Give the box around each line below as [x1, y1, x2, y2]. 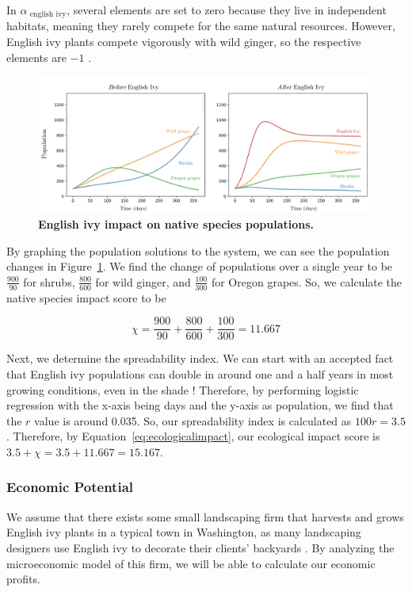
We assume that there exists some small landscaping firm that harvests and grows [6, 508, 404, 525]
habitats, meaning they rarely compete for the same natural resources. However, [6, 17, 395, 34]
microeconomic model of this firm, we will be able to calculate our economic [6, 555, 376, 571]
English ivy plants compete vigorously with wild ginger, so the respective [6, 33, 361, 50]
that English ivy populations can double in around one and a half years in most [6, 365, 394, 382]
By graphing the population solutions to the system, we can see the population [6, 242, 390, 259]
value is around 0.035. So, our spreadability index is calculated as [34, 412, 352, 429]
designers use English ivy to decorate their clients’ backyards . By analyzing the [6, 539, 395, 555]
